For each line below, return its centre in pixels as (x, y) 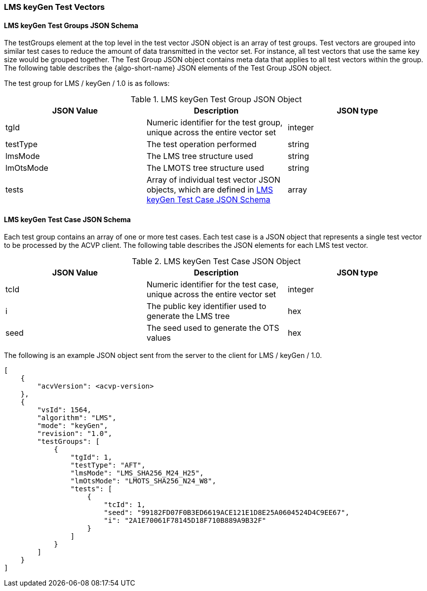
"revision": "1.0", (75, 434)
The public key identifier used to (206, 306)
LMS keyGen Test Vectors (55, 7)
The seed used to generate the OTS (213, 328)
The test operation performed (201, 144)
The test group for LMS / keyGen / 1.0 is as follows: (87, 83)
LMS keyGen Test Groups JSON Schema (71, 25)
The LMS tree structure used (200, 156)
